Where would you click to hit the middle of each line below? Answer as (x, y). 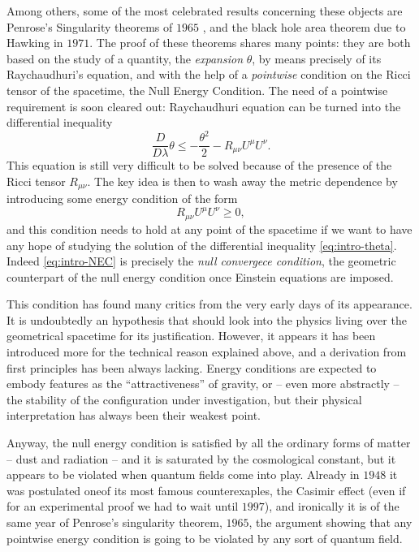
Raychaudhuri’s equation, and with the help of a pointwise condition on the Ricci (209, 74)
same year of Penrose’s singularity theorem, (114, 522)
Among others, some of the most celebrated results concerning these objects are (205, 11)
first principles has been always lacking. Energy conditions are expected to (192, 367)
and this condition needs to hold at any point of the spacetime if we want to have (209, 229)
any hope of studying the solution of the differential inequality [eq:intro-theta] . (202, 245)
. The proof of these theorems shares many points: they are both (250, 43)
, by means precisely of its (317, 58)
